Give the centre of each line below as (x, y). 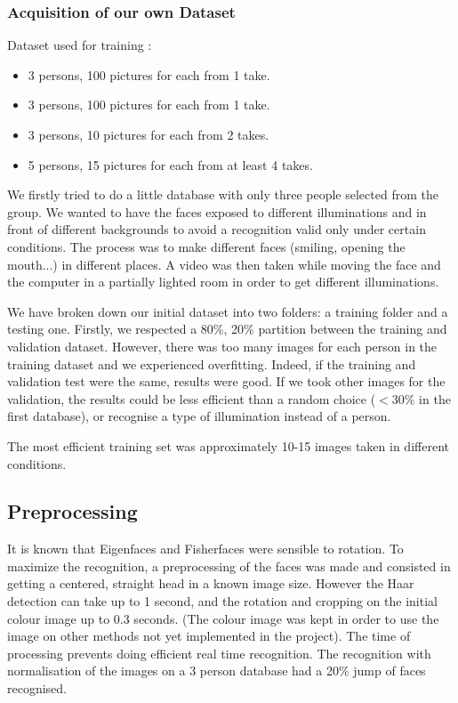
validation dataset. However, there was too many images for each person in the (222, 346)
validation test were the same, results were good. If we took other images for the (226, 381)
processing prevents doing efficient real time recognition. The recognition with (219, 653)
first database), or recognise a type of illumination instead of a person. (199, 416)
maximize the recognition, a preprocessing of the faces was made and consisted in (229, 566)
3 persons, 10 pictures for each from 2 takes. (149, 134)
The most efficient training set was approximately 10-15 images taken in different (228, 445)
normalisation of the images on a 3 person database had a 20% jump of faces (217, 671)
